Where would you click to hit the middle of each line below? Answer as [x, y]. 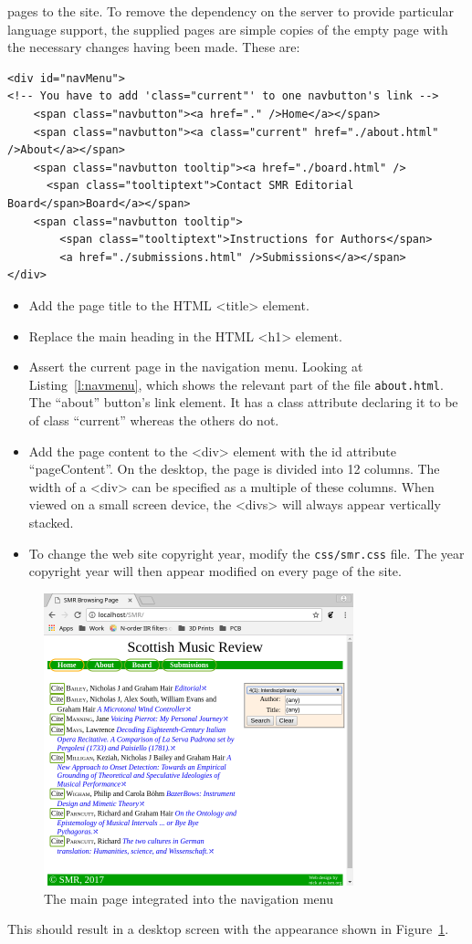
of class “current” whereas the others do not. [154, 420]
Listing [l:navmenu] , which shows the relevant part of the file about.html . [236, 384]
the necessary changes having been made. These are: [154, 47]
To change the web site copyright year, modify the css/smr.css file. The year [246, 553]
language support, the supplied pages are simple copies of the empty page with [228, 29]
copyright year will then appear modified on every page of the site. [215, 571]
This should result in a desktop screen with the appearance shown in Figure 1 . [228, 929]
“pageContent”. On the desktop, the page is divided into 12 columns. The [234, 469]
